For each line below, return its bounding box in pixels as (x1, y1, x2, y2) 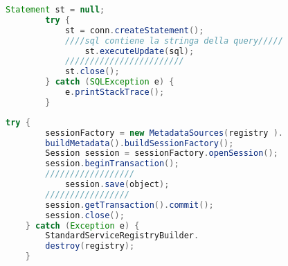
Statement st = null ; (6, 5, 105, 15)
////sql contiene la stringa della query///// (64, 35, 283, 46)
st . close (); (64, 66, 120, 77)
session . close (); (45, 210, 125, 220)
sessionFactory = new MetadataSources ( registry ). (45, 127, 283, 138)
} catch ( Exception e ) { (25, 220, 140, 231)
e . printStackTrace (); (64, 87, 165, 97)
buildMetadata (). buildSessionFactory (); (45, 138, 234, 148)
